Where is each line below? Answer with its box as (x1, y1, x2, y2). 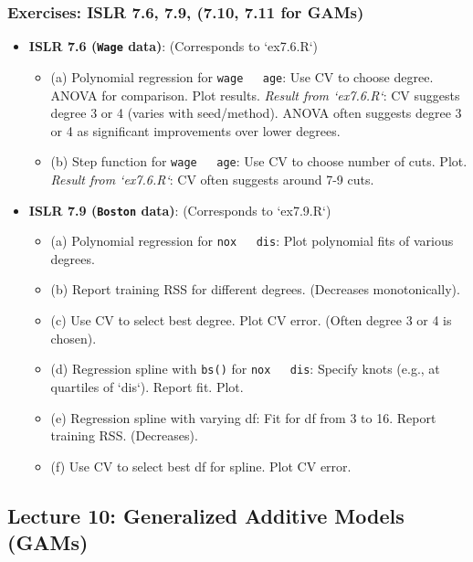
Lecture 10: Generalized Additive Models (7, 501, 405, 529)
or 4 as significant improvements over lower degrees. (50, 121, 341, 140)
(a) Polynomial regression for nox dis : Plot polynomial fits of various (50, 231, 454, 250)
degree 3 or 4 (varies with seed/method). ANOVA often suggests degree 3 (50, 103, 462, 122)
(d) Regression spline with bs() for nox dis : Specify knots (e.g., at (50, 359, 440, 378)
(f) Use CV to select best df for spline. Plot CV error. (50, 456, 352, 475)
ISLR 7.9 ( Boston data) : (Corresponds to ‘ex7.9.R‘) (28, 200, 331, 219)
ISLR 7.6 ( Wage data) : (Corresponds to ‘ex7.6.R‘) (28, 37, 319, 56)
